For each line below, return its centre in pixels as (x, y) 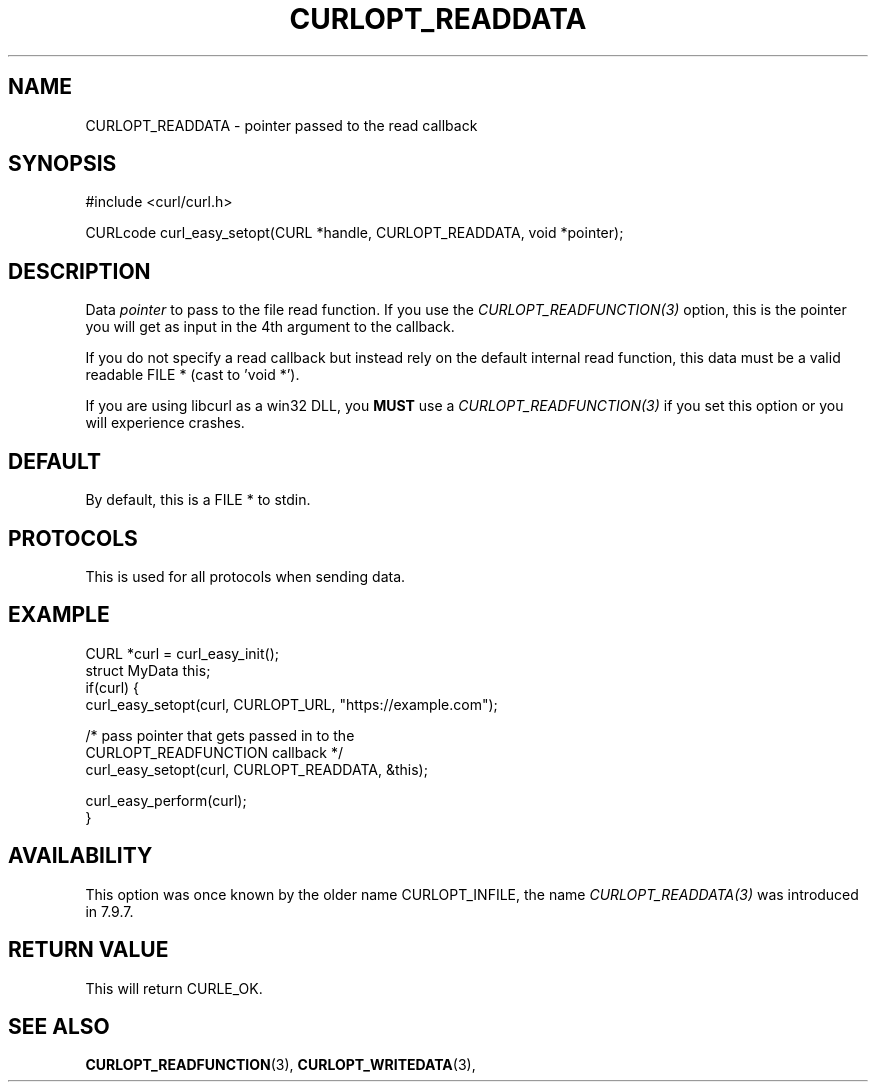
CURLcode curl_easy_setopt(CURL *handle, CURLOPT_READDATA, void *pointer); (354, 233)
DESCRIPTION (79, 271)
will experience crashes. (165, 423)
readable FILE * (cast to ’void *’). (192, 375)
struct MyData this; (148, 670)
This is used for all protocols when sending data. (245, 576)
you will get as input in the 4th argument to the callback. (270, 327)
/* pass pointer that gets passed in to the (220, 735)
